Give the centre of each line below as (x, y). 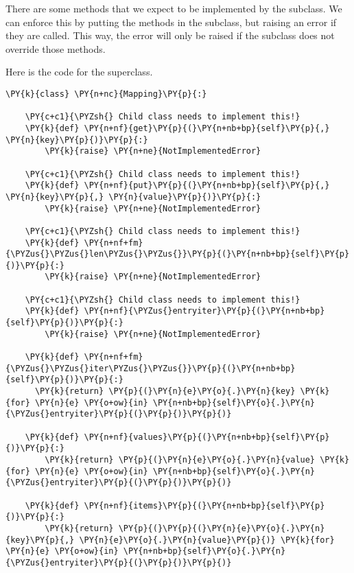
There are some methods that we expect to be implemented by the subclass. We (174, 8)
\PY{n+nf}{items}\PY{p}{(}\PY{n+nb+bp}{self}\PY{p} (204, 505)
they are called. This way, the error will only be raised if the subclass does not (170, 35)
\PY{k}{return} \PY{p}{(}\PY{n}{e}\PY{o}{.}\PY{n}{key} (165, 391)
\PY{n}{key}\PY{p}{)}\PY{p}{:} (77, 140)
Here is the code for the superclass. (79, 72)
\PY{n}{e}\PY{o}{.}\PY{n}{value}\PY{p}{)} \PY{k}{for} (207, 540)
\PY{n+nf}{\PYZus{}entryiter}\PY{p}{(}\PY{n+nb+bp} (204, 311)
